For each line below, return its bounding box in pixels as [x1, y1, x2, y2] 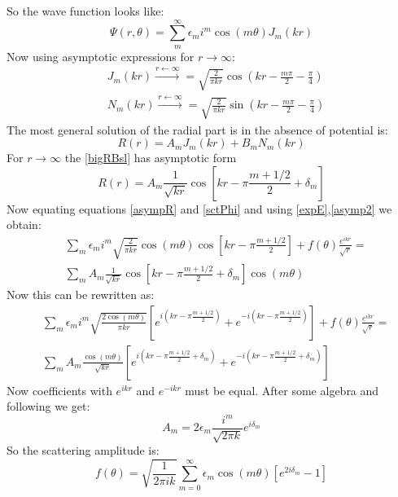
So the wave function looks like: [7, 2, 164, 19]
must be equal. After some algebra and [185, 381, 379, 398]
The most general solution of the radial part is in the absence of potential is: [7, 121, 388, 138]
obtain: [7, 216, 42, 233]
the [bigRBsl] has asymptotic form [64, 149, 237, 166]
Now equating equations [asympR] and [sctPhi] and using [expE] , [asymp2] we [7, 200, 392, 217]
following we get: [7, 398, 90, 415]
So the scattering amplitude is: [7, 442, 160, 459]
